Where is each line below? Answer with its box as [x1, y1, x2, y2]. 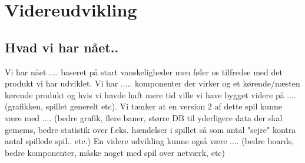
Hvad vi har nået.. [5, 38, 119, 56]
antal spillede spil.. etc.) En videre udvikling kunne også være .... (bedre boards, [5, 135, 294, 147]
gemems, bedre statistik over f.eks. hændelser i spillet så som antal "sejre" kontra [5, 123, 296, 135]
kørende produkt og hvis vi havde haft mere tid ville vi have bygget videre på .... [5, 88, 296, 101]
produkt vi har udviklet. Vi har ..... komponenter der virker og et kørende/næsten [5, 77, 300, 89]
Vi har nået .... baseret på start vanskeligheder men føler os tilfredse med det [5, 65, 283, 78]
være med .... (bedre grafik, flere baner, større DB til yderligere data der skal [5, 111, 283, 124]
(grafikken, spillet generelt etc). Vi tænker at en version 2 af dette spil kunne [5, 100, 282, 112]
